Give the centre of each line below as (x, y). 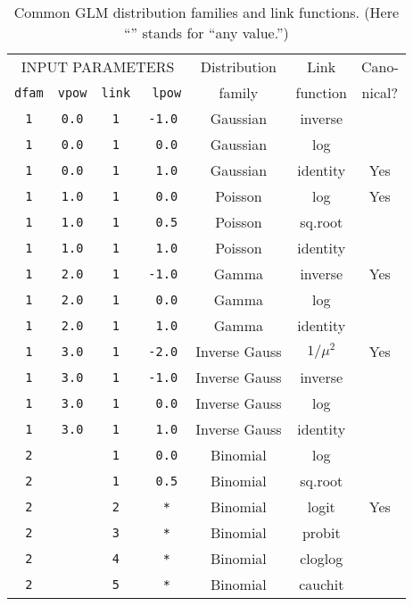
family (239, 92)
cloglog (322, 558)
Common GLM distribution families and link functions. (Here (206, 12)
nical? (380, 92)
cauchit (322, 584)
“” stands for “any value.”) (206, 33)
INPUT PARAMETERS (98, 66)
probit (321, 532)
